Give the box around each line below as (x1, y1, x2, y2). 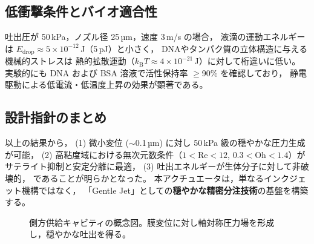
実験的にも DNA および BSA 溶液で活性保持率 (5, 66, 188, 79)
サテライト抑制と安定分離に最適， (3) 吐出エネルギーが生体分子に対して (5, 160, 292, 173)
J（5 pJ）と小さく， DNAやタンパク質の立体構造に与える (80, 42, 308, 54)
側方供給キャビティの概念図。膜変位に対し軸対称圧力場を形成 (29, 216, 275, 228)
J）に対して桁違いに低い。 (194, 54, 301, 67)
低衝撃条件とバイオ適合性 (5, 2, 157, 21)
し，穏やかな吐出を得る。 (29, 228, 131, 240)
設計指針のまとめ (5, 108, 106, 127)
